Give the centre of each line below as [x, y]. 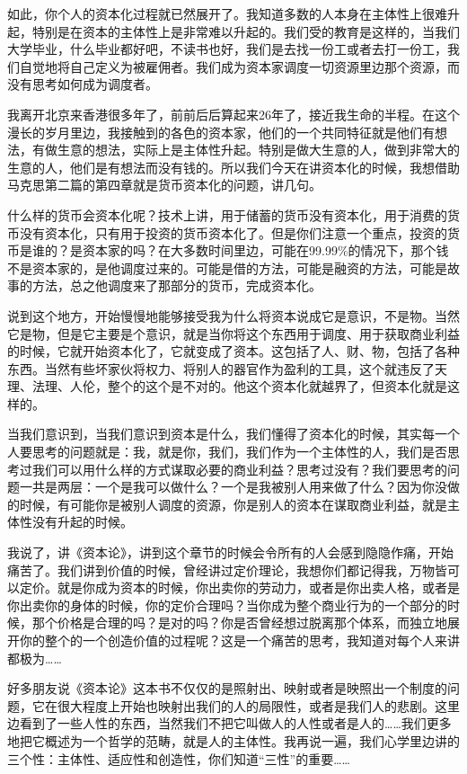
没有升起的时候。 [82, 522]
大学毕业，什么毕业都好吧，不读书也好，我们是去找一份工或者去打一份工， [227, 49]
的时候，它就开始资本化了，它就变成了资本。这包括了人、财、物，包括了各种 [233, 351]
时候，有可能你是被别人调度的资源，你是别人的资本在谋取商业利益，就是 [233, 504]
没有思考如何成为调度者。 [83, 84]
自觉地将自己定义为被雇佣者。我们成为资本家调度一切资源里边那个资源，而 [239, 66]
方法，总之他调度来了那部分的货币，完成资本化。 [176, 285]
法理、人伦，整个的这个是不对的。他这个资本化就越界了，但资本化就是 [239, 386]
